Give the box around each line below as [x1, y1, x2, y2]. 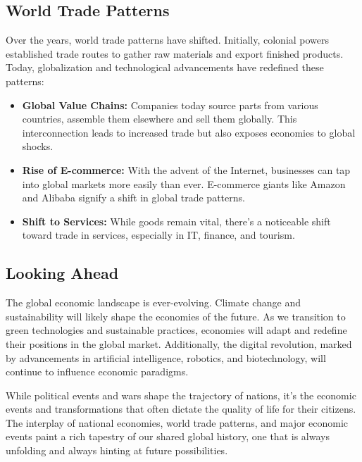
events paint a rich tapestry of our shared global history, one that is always [6, 429, 330, 444]
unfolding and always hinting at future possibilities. [6, 443, 228, 458]
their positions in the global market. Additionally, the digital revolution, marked [6, 336, 352, 351]
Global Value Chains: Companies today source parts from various [22, 97, 318, 112]
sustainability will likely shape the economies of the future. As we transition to [6, 308, 346, 323]
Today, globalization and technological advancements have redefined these [6, 60, 324, 75]
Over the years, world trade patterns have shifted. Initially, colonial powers [6, 32, 330, 47]
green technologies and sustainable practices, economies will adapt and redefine [6, 323, 347, 337]
